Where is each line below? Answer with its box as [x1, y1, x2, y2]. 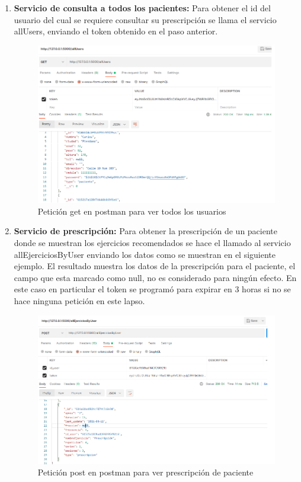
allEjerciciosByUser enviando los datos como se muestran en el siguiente [14, 248, 276, 260]
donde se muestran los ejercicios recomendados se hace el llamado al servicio [14, 236, 291, 248]
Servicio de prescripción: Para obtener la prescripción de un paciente [14, 225, 277, 237]
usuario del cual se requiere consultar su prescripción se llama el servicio [14, 13, 277, 25]
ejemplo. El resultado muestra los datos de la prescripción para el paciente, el [14, 260, 296, 272]
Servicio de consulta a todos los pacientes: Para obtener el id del [14, 2, 271, 14]
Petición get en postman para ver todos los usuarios [37, 205, 226, 217]
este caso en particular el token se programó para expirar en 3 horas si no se [14, 283, 291, 295]
